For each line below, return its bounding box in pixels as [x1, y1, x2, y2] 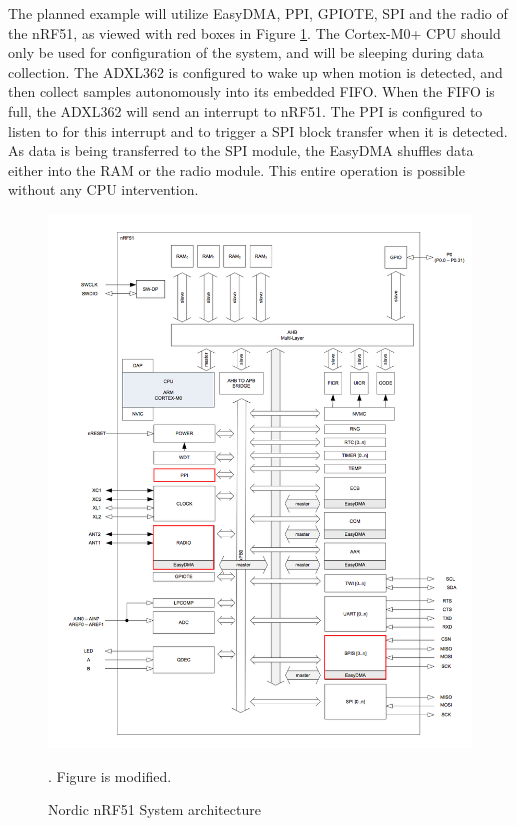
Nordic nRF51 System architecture [48, 799, 261, 820]
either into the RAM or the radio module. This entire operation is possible [8, 159, 465, 180]
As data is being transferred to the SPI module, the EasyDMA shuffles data [8, 140, 474, 161]
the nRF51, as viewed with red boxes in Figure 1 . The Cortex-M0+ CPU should [8, 22, 501, 43]
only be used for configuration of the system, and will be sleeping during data [8, 42, 484, 63]
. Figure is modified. [48, 765, 172, 786]
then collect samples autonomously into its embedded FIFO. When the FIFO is [8, 81, 495, 102]
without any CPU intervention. [8, 179, 199, 200]
